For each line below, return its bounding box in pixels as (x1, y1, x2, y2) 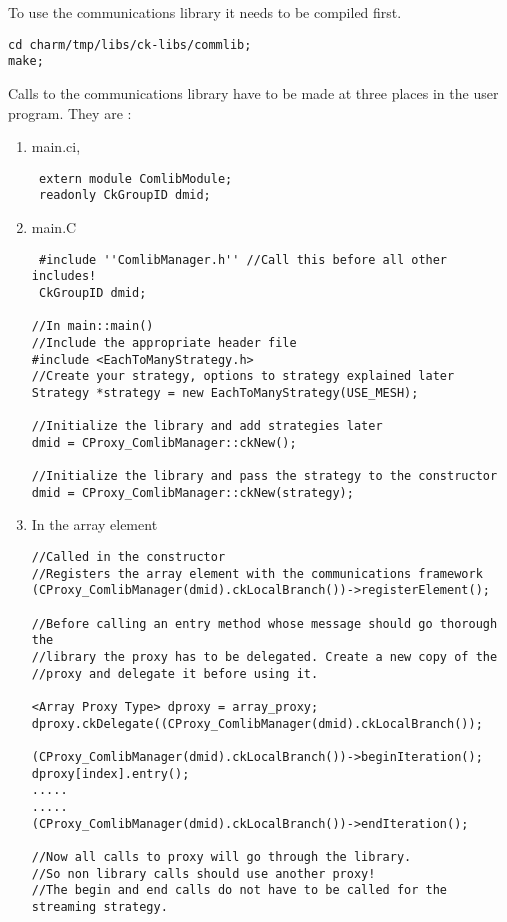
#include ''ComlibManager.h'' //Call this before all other (38, 252, 448, 267)
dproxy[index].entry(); (31, 766, 190, 781)
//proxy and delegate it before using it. (31, 666, 319, 681)
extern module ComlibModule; (38, 171, 233, 186)
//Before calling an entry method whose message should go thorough (31, 616, 498, 631)
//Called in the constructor (31, 550, 226, 565)
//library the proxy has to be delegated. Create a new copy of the (31, 649, 498, 664)
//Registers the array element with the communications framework (31, 566, 483, 581)
